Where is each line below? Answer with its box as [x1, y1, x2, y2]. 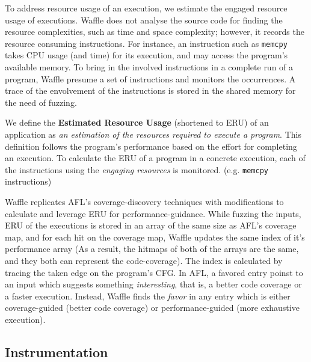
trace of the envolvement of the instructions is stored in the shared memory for [5, 84, 296, 97]
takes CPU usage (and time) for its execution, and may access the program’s [5, 49, 288, 61]
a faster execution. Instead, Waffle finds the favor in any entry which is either [5, 289, 291, 302]
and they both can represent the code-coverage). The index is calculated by [5, 254, 283, 266]
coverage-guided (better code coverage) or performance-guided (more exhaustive [5, 301, 300, 314]
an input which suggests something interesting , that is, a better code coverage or [5, 278, 302, 290]
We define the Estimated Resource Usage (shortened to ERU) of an [5, 116, 269, 129]
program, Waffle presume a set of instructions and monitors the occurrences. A [5, 72, 296, 85]
